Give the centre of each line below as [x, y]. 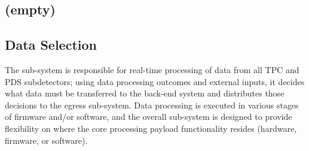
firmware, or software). [46, 140]
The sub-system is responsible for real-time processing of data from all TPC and [152, 69]
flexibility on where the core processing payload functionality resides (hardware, [151, 128]
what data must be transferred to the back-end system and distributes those [145, 93]
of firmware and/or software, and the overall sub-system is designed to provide [149, 117]
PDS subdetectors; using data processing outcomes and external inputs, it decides [155, 81]
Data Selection [51, 45]
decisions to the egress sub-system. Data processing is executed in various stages [152, 105]
